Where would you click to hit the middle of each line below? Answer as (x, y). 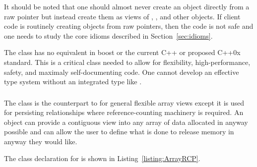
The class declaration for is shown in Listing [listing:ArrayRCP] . (102, 158)
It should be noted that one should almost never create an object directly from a (127, 6)
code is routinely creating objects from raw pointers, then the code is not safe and (129, 26)
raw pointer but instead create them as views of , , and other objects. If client (122, 16)
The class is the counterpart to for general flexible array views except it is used (124, 102)
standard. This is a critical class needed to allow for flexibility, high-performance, (127, 62)
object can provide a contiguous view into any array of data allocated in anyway (126, 122)
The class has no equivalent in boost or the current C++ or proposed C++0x (122, 52)
